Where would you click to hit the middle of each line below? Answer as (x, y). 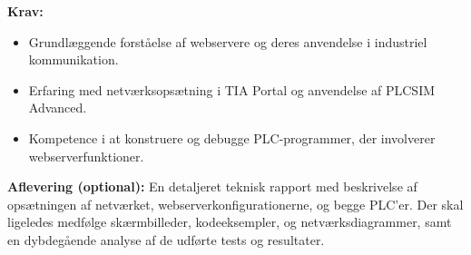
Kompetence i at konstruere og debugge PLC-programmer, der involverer (232, 137)
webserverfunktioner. (86, 156)
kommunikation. (74, 59)
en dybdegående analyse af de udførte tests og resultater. (166, 239)
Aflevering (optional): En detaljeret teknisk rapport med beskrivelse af (212, 186)
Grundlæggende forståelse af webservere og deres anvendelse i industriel (228, 41)
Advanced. (58, 108)
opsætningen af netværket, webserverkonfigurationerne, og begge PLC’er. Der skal (235, 204)
